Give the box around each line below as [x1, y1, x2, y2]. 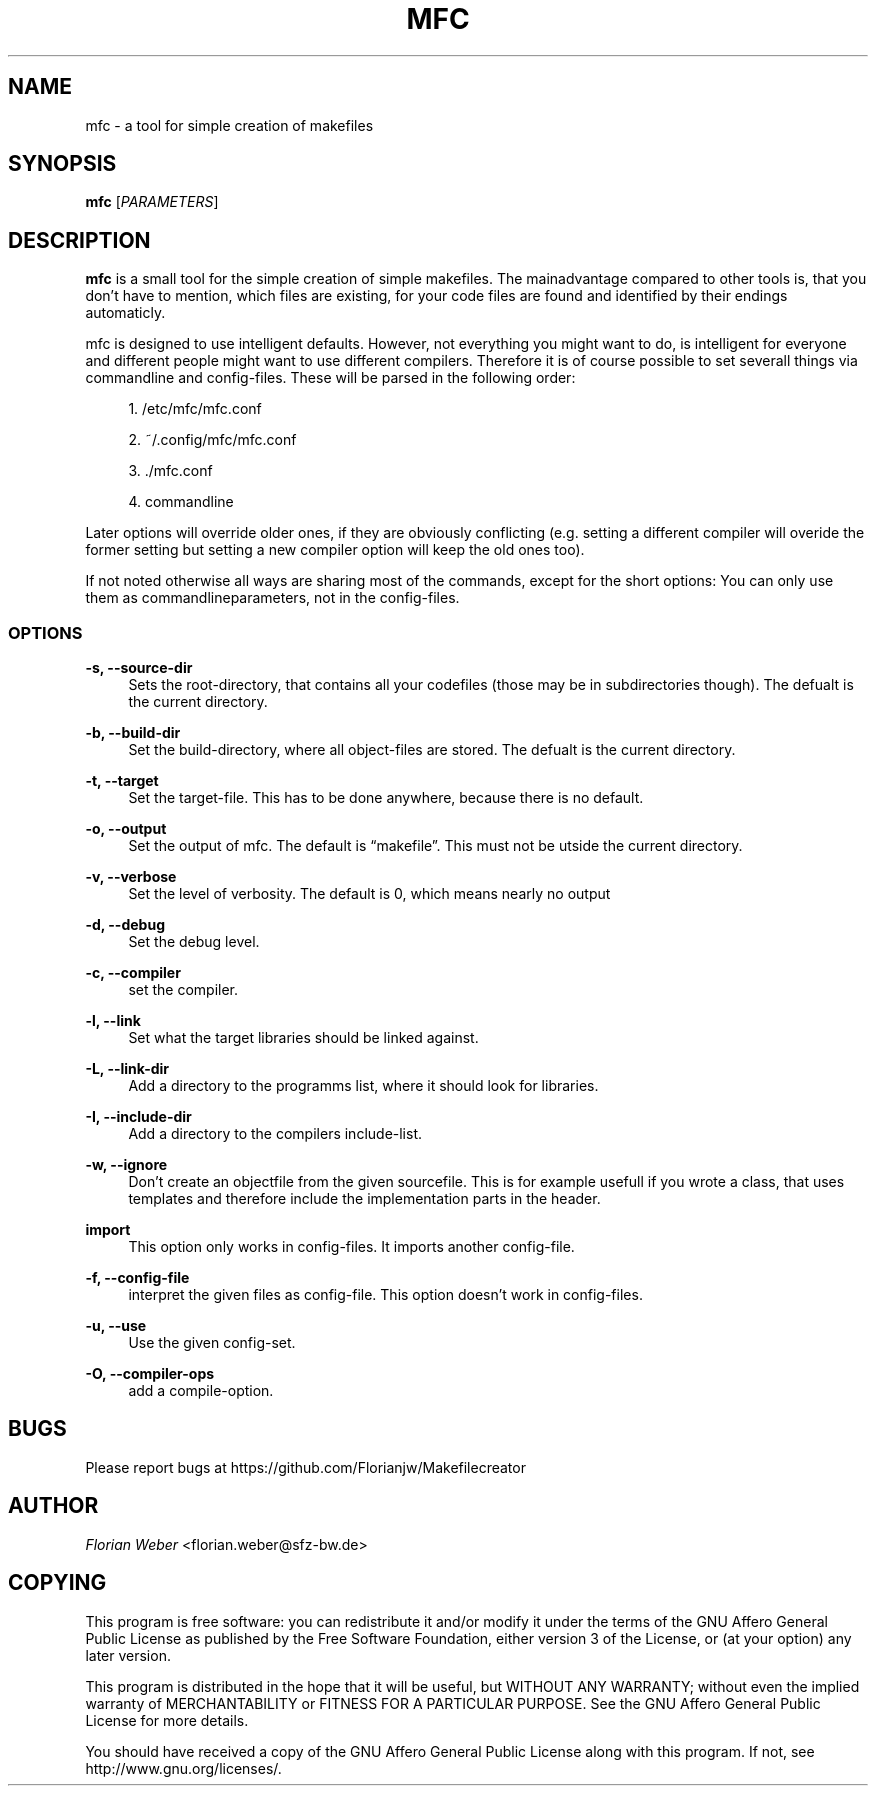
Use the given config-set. [128, 1334, 296, 1352]
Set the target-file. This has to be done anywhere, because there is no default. [128, 789, 644, 807]
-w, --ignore [85, 1156, 168, 1174]
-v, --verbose [85, 868, 177, 886]
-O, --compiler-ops [85, 1365, 215, 1383]
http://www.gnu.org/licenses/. [85, 1759, 282, 1777]
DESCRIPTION [8, 227, 151, 253]
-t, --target [85, 772, 159, 790]
